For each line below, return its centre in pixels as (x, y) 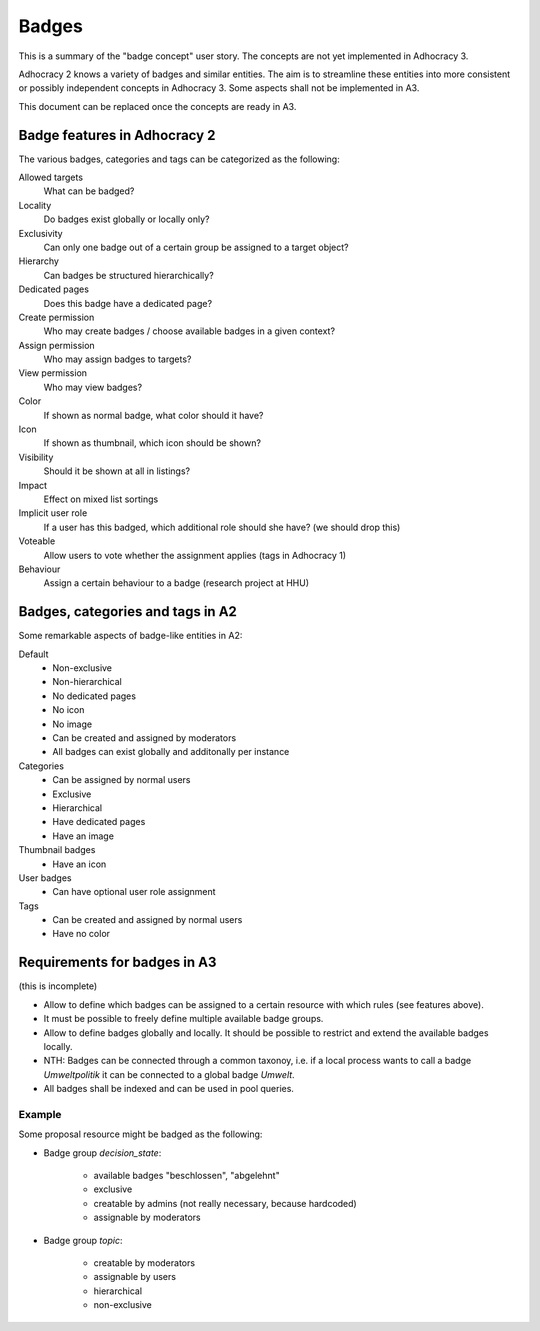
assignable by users (135, 1277)
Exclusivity (41, 233)
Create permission (56, 317)
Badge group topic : (83, 1240)
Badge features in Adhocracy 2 (117, 135)
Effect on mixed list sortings (101, 499)
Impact (33, 485)
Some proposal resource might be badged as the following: (140, 1134)
